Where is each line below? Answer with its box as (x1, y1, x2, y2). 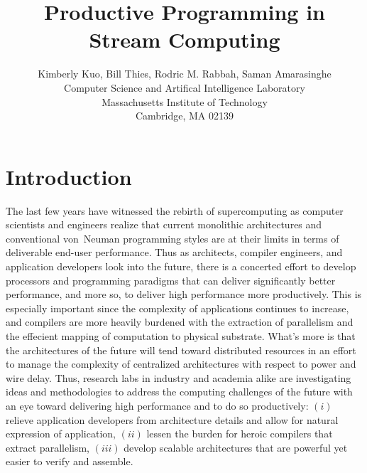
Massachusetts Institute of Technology (102, 94, 268, 109)
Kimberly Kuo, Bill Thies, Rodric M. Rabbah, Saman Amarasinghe (38, 66, 332, 81)
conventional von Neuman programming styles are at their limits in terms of (6, 230, 339, 245)
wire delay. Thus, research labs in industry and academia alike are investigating (6, 370, 351, 385)
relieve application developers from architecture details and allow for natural (6, 412, 339, 427)
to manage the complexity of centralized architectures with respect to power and (6, 356, 356, 371)
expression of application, (6, 426, 116, 441)
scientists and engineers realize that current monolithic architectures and (6, 217, 322, 232)
